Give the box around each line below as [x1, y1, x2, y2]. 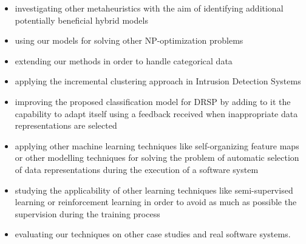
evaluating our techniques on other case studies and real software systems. [15, 228, 291, 240]
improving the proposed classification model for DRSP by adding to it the [15, 95, 291, 107]
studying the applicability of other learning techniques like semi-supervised [15, 183, 293, 196]
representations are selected [15, 119, 117, 132]
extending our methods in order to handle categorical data [15, 54, 233, 67]
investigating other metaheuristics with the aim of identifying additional [15, 2, 284, 14]
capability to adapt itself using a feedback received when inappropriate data [15, 107, 298, 120]
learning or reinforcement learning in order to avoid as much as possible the [15, 195, 297, 208]
